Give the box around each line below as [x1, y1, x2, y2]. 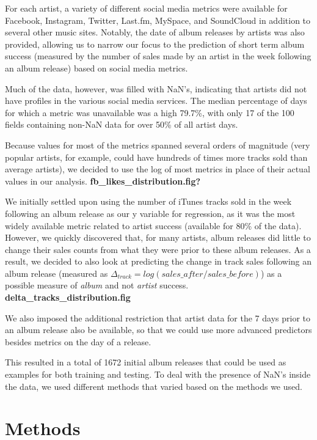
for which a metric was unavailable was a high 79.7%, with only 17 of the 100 [5, 106, 294, 119]
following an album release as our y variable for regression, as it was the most [5, 207, 296, 219]
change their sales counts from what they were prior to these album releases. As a [5, 243, 311, 255]
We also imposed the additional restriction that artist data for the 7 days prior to [5, 311, 310, 324]
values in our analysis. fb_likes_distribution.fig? [5, 174, 201, 187]
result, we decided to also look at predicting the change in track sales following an [5, 255, 312, 268]
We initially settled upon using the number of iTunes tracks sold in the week [5, 195, 292, 208]
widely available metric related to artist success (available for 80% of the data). [5, 219, 302, 232]
